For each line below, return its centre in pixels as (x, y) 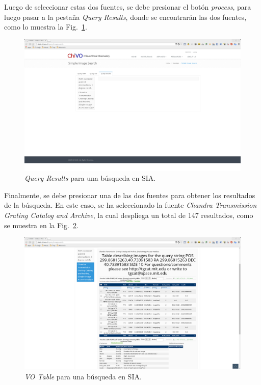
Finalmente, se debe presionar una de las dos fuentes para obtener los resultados (130, 195)
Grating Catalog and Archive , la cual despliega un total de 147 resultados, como (129, 215)
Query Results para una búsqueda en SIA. (90, 178)
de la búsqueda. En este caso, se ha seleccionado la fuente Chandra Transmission (130, 205)
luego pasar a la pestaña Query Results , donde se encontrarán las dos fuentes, (125, 17)
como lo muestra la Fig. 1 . (46, 27)
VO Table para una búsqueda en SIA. (83, 376)
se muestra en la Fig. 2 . (41, 225)
